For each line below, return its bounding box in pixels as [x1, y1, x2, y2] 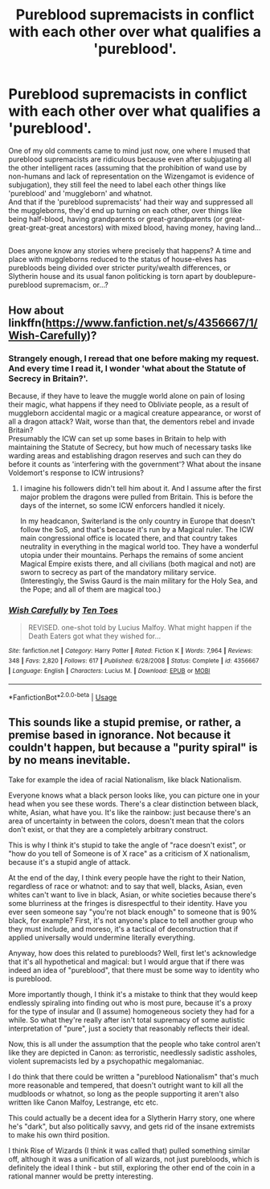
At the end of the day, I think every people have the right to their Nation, [8, 872, 246, 882]
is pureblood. [8, 974, 52, 983]
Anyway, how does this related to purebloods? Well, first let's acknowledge [8, 948, 257, 957]
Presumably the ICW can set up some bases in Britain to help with [8, 434, 227, 444]
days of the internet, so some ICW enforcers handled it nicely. [19, 501, 225, 510]
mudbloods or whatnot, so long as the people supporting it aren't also [8, 1089, 239, 1098]
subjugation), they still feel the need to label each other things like [8, 179, 227, 190]
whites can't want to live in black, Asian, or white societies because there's [8, 890, 257, 900]
